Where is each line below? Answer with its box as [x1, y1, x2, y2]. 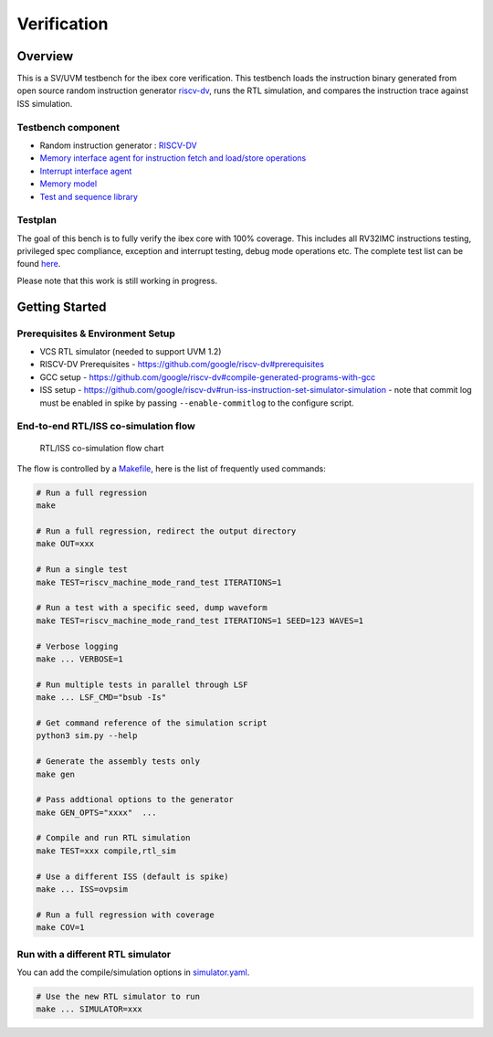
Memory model [39, 178, 98, 189]
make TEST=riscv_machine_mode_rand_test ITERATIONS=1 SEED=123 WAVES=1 [36, 615, 364, 626]
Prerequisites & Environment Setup [16, 327, 175, 340]
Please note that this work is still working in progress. [16, 275, 218, 286]
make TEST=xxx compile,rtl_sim [36, 845, 177, 856]
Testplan [16, 214, 57, 227]
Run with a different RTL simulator [16, 947, 172, 960]
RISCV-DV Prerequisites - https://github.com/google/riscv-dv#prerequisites [39, 359, 324, 370]
